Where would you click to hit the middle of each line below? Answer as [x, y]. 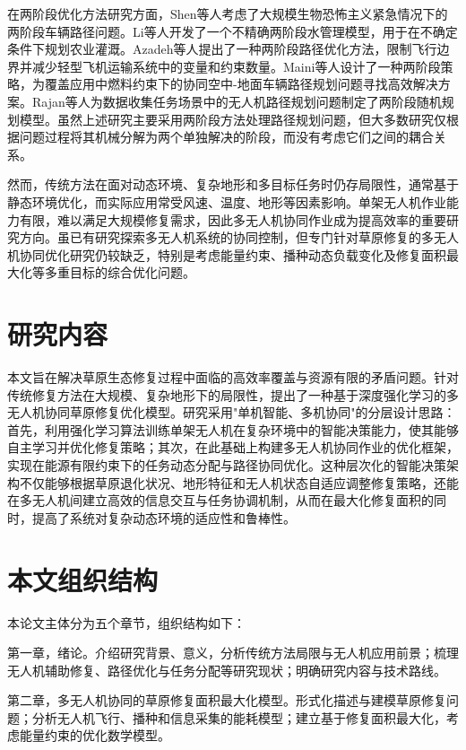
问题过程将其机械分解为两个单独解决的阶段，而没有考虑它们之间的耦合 [226, 137]
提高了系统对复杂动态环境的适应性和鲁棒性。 [164, 517]
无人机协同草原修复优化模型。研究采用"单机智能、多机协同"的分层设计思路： [232, 412]
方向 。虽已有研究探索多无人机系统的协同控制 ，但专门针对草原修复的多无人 [239, 237]
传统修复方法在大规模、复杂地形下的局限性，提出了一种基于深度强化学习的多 [233, 394]
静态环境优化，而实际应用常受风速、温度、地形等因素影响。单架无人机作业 [227, 201]
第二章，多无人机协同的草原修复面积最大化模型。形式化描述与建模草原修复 [227, 700]
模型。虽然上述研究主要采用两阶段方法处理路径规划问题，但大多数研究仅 [233, 119]
